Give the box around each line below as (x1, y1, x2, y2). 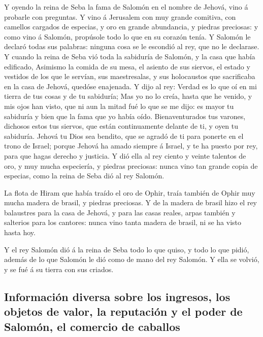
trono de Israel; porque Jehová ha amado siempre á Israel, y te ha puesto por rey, (4, 140, 258, 151)
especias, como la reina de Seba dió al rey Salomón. (4, 170, 165, 181)
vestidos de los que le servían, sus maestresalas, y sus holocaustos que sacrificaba (4, 71, 255, 82)
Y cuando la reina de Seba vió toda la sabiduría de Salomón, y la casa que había (4, 51, 255, 61)
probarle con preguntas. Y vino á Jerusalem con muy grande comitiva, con (4, 11, 236, 22)
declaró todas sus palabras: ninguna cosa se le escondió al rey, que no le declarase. (4, 41, 259, 52)
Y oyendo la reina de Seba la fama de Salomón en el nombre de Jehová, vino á (4, 2, 248, 12)
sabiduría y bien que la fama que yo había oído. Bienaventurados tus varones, (4, 110, 246, 121)
